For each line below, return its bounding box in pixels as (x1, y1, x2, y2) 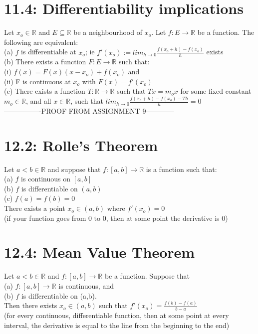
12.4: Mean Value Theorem (4, 242, 195, 262)
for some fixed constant (180, 86, 252, 96)
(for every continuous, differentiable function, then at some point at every (4, 310, 229, 321)
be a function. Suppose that (104, 271, 190, 281)
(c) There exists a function (4, 86, 85, 96)
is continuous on (21, 173, 71, 184)
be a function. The (197, 27, 255, 37)
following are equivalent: (4, 36, 78, 47)
